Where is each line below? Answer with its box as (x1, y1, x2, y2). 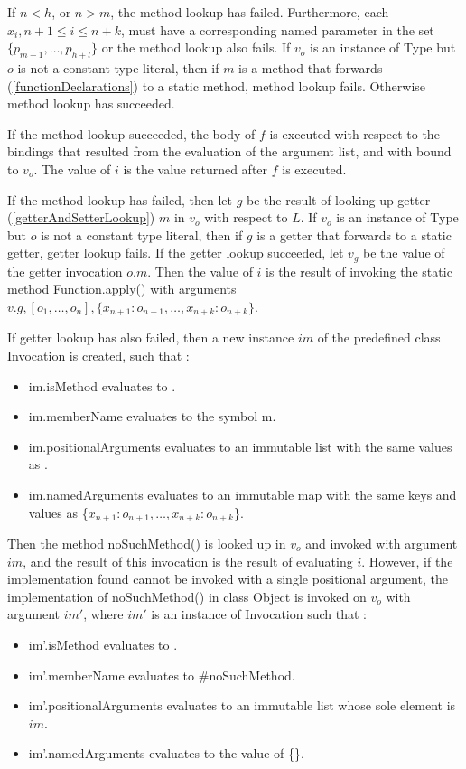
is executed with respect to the (269, 124, 440, 143)
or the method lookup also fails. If (101, 38, 291, 57)
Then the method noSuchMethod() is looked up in (7, 534, 286, 553)
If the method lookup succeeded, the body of (7, 124, 256, 143)
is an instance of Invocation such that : (151, 605, 367, 624)
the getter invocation (7, 261, 123, 280)
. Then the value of (147, 261, 253, 280)
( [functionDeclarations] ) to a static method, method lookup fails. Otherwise (7, 76, 426, 95)
